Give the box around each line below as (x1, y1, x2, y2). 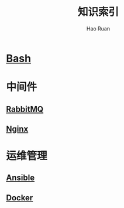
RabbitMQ (6, 104, 44, 114)
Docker (6, 193, 33, 203)
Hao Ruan (86, 25, 111, 32)
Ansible (6, 173, 35, 183)
